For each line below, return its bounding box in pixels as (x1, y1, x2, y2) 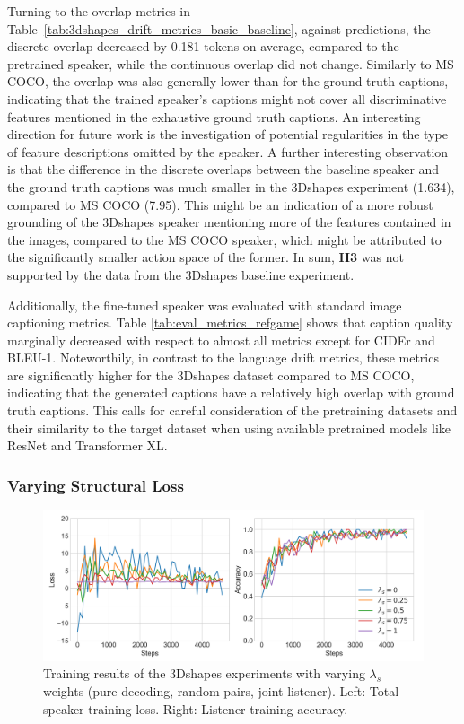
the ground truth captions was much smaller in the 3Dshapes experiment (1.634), (7, 177, 455, 196)
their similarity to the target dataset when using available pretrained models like (7, 418, 451, 437)
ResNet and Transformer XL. (7, 436, 168, 455)
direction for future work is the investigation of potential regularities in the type (7, 125, 448, 144)
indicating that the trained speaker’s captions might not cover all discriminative (7, 89, 447, 108)
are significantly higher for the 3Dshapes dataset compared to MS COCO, (7, 365, 415, 384)
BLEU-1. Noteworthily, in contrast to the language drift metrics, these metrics (7, 348, 439, 367)
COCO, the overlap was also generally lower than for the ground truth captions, (7, 72, 449, 91)
